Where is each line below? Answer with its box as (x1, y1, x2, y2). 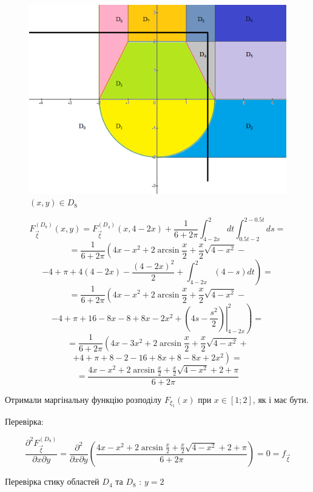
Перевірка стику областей (5, 475, 99, 488)
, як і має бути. (252, 393, 309, 405)
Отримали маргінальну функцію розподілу (5, 393, 162, 405)
